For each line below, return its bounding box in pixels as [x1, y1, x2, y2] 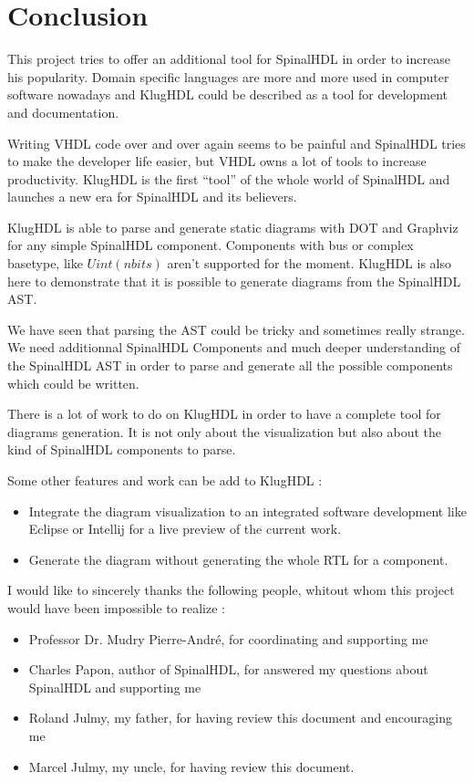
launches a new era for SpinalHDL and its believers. [7, 187, 297, 206]
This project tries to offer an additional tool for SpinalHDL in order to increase [7, 49, 450, 68]
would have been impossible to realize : [7, 598, 225, 617]
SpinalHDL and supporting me [28, 677, 201, 696]
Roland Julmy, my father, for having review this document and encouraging [28, 708, 453, 727]
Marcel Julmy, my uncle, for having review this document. [28, 756, 355, 776]
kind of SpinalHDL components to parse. [7, 440, 236, 459]
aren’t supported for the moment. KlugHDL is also [167, 254, 451, 273]
